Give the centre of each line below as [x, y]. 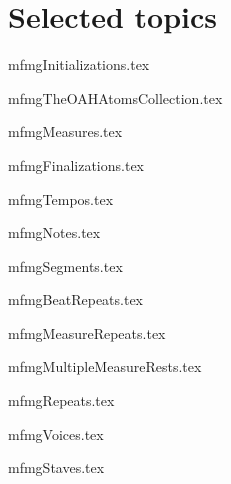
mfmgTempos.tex [61, 198]
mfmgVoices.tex [56, 433]
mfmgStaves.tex [56, 467]
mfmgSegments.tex [65, 265]
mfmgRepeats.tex [61, 400]
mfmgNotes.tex [54, 232]
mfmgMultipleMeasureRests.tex [105, 366]
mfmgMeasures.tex [65, 131]
